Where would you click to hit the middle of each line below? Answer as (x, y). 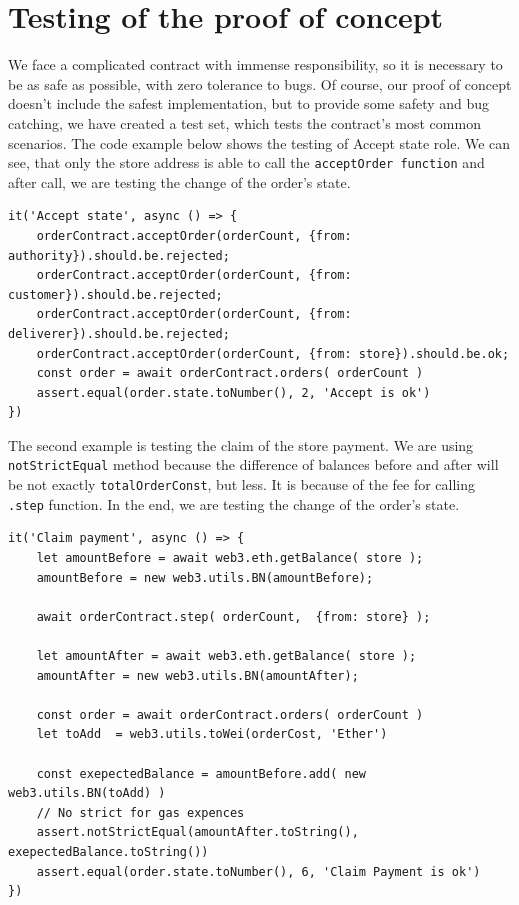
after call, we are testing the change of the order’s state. (179, 181)
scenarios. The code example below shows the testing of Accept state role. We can (259, 142)
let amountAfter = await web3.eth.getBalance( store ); (226, 656)
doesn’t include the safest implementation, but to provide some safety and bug (249, 103)
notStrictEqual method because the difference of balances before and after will (253, 464)
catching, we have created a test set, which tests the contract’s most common (244, 122)
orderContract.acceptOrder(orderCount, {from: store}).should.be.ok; (273, 353)
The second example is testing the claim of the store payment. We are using (241, 444)
